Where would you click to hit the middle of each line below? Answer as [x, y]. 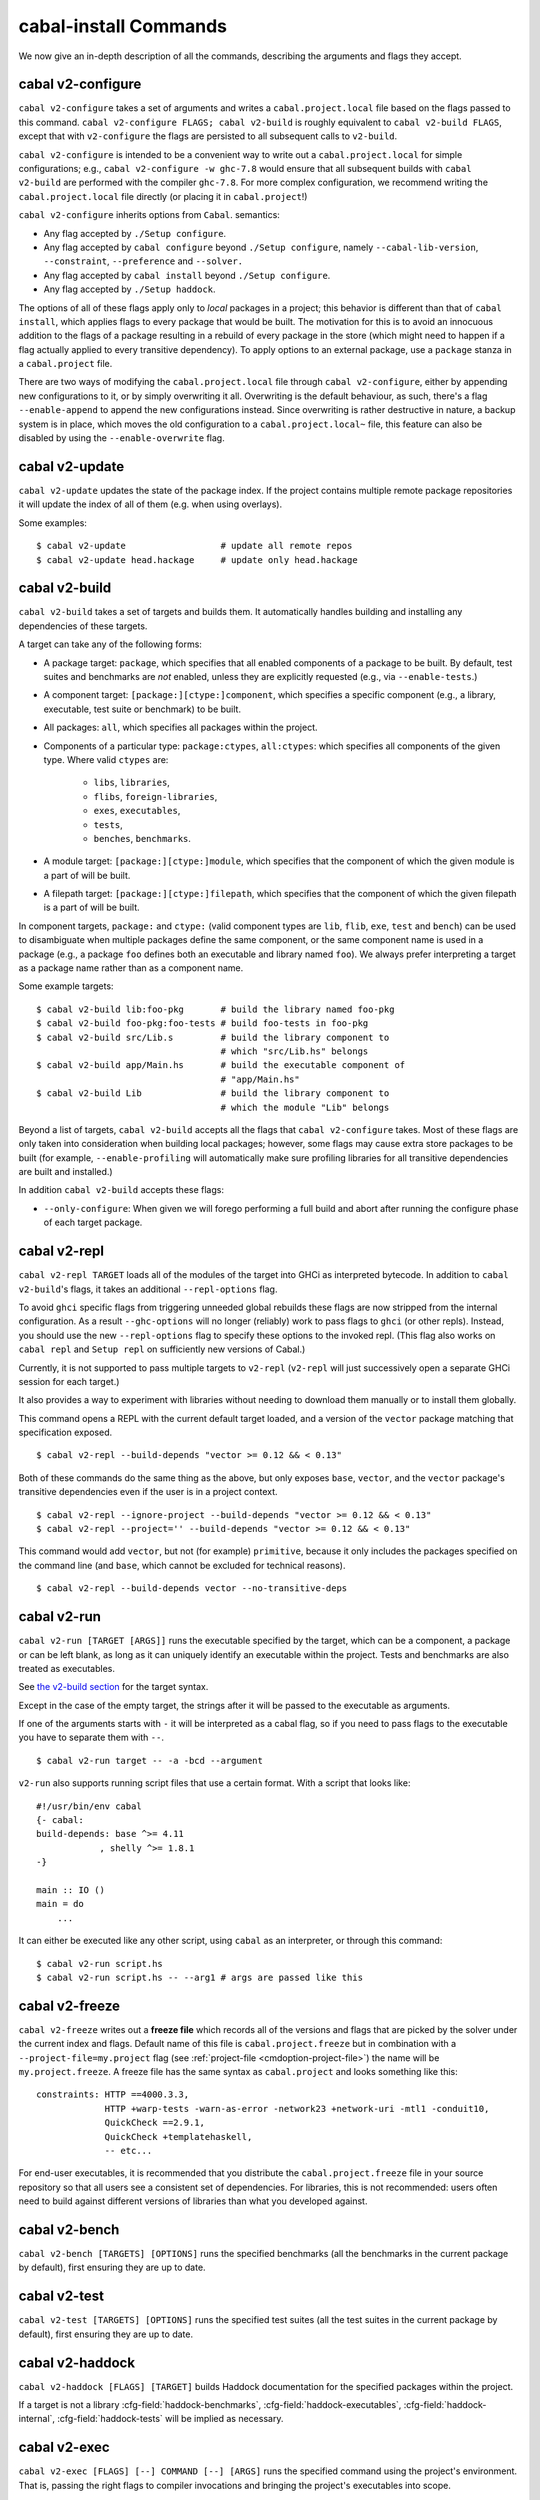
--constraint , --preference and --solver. [143, 261]
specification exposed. [65, 1432]
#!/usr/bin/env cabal [89, 1806]
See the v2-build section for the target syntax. [113, 1687]
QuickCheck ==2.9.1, [154, 2123]
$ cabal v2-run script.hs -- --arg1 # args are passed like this [200, 1977]
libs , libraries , [131, 782]
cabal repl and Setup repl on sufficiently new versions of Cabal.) [162, 1349]
